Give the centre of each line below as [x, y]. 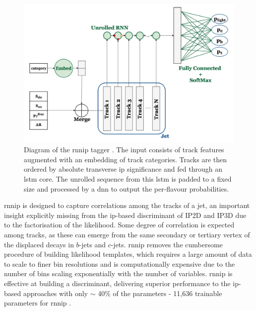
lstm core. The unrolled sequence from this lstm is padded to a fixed [128, 179]
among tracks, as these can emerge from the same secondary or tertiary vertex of [127, 234]
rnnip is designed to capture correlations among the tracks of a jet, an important [127, 205]
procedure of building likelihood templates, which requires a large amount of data [128, 254]
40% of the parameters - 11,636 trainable [160, 293]
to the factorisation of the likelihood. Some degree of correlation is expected [119, 225]
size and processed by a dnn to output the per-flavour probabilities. [127, 188]
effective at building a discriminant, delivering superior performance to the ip [121, 283]
